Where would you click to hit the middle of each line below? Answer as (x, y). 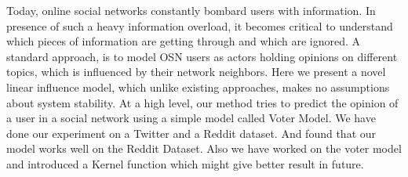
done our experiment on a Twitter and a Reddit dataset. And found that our (191, 133)
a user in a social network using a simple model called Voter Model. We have (191, 118)
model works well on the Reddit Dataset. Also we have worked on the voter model (204, 148)
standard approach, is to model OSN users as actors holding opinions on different (202, 56)
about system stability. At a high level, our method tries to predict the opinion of (202, 102)
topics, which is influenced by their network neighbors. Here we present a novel (196, 72)
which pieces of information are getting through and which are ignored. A (184, 41)
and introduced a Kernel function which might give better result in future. (185, 163)
